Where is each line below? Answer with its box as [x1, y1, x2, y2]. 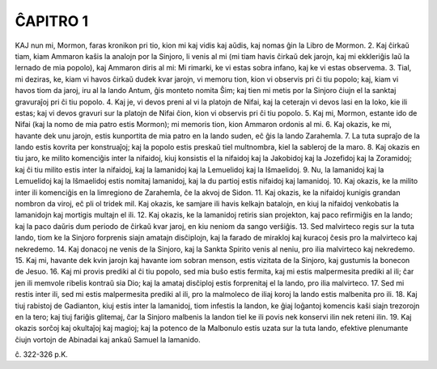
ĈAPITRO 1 [15, 12, 89, 30]
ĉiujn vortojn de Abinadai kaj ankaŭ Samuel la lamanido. [15, 334, 202, 344]
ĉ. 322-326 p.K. [15, 350, 68, 359]
